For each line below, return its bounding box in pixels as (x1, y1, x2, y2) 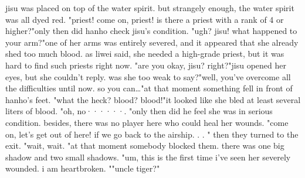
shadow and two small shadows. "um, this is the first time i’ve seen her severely (5, 150, 291, 163)
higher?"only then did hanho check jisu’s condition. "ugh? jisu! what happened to (5, 25, 297, 37)
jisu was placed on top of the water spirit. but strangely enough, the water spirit (5, 2, 294, 13)
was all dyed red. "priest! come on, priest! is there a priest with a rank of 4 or (5, 13, 284, 25)
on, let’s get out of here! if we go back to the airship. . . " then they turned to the (5, 128, 299, 140)
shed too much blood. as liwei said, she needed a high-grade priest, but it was (5, 47, 284, 60)
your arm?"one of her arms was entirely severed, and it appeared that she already (5, 36, 299, 48)
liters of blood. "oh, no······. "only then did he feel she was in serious (5, 105, 273, 117)
